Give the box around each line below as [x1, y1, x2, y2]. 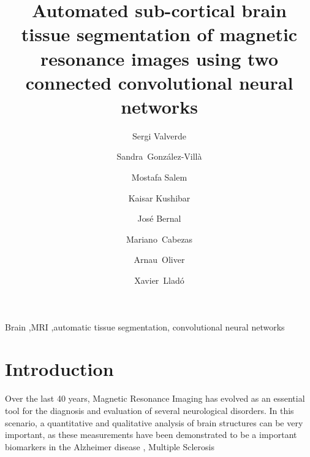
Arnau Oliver [134, 253, 185, 266]
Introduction [5, 356, 114, 381]
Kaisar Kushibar [128, 191, 191, 204]
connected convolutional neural [25, 69, 293, 95]
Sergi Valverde [132, 129, 186, 142]
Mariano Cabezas [126, 232, 193, 245]
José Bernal [137, 212, 181, 225]
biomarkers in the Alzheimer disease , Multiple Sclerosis [5, 440, 214, 453]
